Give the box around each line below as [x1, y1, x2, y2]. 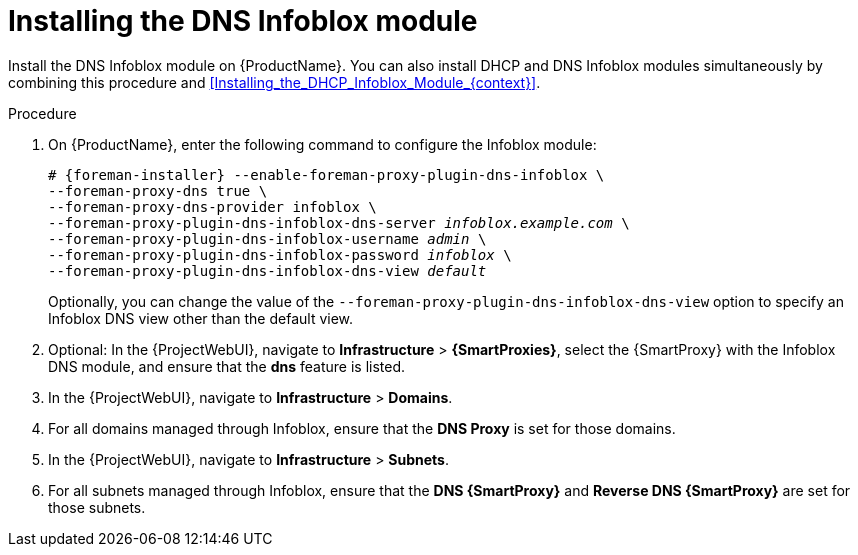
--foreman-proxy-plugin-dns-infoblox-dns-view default [48, 262, 487, 279]
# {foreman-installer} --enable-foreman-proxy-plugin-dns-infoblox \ [48, 166, 605, 183]
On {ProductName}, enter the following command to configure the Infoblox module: [48, 135, 597, 153]
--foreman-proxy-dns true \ [48, 182, 268, 199]
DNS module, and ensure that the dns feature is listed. [48, 357, 406, 375]
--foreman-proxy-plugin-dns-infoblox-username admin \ [48, 230, 487, 247]
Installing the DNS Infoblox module [8, 4, 478, 38]
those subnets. [48, 498, 146, 516]
